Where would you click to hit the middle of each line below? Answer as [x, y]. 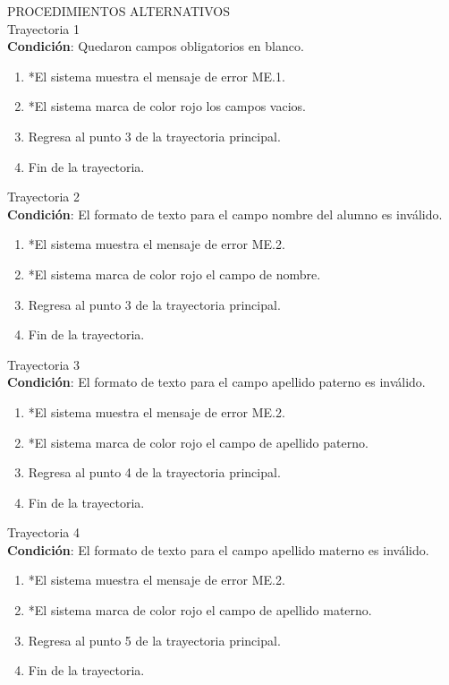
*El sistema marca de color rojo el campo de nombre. [174, 274]
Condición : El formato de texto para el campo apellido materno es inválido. [218, 549]
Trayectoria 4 [43, 532]
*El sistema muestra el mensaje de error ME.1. [157, 76]
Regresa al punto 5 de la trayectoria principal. [154, 640]
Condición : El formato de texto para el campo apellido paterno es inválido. [216, 382]
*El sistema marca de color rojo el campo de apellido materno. [200, 610]
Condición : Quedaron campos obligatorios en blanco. [156, 46]
